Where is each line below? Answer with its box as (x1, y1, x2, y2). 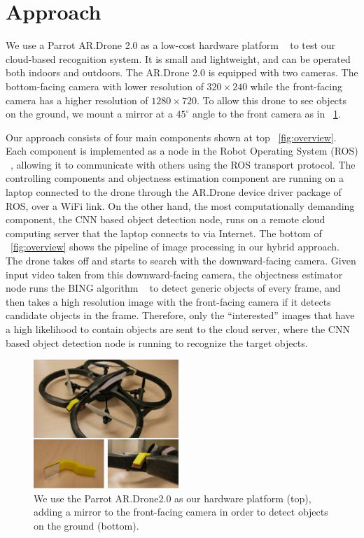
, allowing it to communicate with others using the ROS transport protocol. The (10, 157, 356, 171)
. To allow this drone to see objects (196, 92, 347, 107)
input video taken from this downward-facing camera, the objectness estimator (6, 267, 343, 281)
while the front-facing (250, 78, 342, 93)
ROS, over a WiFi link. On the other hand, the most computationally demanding (6, 198, 355, 213)
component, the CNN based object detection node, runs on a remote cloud (6, 212, 325, 227)
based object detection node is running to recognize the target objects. (6, 335, 308, 350)
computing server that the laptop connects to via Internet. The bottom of (6, 225, 322, 240)
